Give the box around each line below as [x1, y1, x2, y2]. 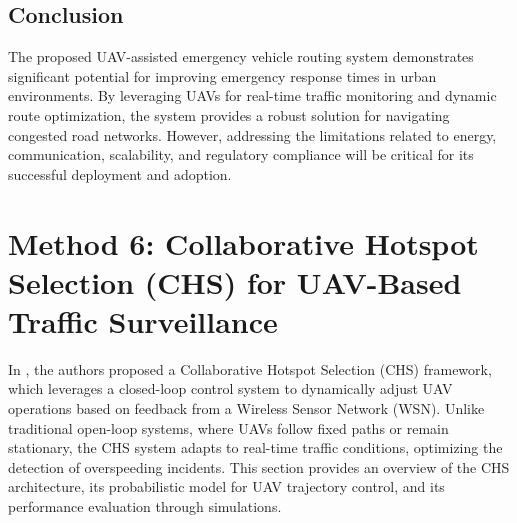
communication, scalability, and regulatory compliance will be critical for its [8, 144, 474, 165]
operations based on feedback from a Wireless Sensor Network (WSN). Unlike [8, 398, 485, 419]
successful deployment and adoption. [8, 163, 232, 184]
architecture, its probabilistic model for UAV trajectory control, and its [8, 476, 445, 497]
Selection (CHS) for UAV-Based [8, 261, 462, 302]
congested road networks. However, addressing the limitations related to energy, [8, 124, 497, 145]
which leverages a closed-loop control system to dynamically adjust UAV [8, 378, 453, 399]
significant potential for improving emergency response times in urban [8, 65, 437, 86]
